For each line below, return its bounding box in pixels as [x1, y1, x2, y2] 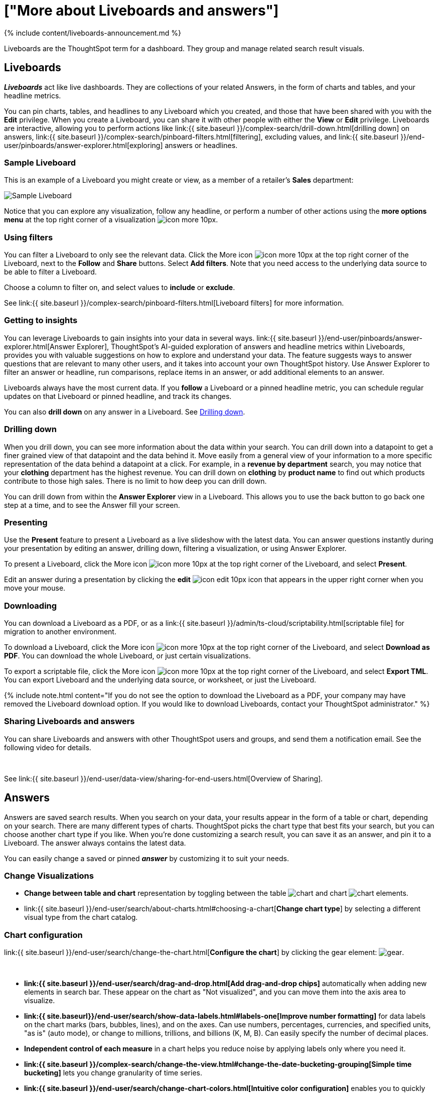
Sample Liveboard [4, 157, 76, 168]
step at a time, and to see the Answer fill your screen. [4, 500, 180, 509]
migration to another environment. [4, 627, 116, 636]
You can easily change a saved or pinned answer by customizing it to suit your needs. [4, 854, 289, 863]
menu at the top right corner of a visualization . [4, 215, 218, 224]
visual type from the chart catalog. [24, 913, 138, 922]
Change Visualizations [4, 871, 94, 881]
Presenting [4, 517, 48, 527]
